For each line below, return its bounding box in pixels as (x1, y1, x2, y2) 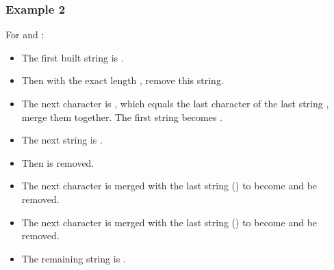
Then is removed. (21, 155, 94, 170)
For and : (5, 27, 44, 42)
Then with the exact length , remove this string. (21, 73, 224, 87)
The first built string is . (21, 50, 124, 64)
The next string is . (21, 133, 103, 147)
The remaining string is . (21, 251, 126, 265)
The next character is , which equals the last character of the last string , (21, 96, 329, 110)
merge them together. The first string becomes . (21, 109, 222, 124)
